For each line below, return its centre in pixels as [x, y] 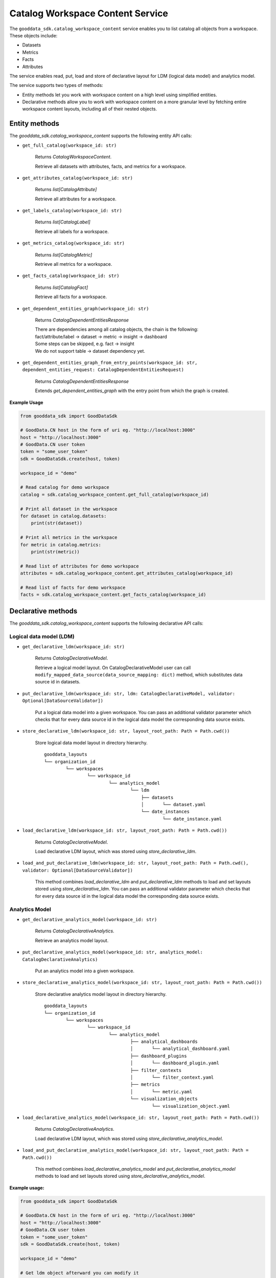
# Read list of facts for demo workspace [73, 587]
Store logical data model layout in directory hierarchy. [91, 743]
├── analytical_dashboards [164, 1042]
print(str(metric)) [55, 552]
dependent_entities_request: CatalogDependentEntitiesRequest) [103, 370]
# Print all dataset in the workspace [69, 509]
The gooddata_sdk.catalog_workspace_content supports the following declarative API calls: [107, 623]
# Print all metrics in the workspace [69, 538]
